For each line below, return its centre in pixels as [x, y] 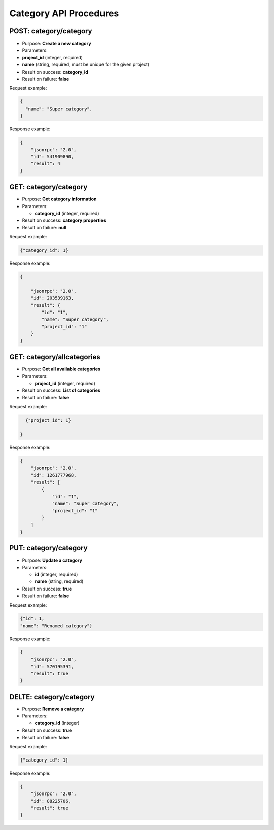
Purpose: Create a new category [57, 44]
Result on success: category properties [64, 220]
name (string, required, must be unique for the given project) [86, 65]
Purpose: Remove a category [53, 709]
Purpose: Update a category [52, 560]
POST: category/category [51, 31]
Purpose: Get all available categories [61, 369]
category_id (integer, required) [67, 213]
